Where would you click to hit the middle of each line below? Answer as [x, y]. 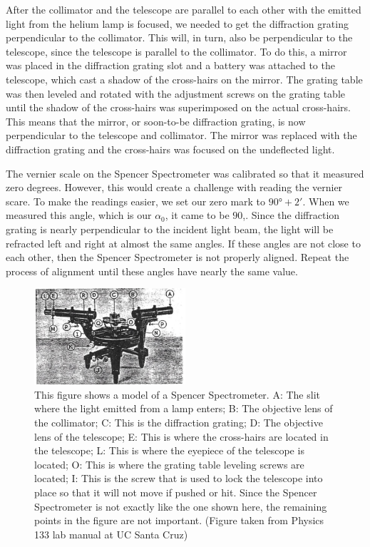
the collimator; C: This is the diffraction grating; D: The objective [179, 422]
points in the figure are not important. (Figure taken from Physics [179, 520]
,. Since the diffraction [291, 215]
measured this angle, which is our [79, 215]
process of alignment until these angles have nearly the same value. [152, 271]
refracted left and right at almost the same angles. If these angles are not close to [183, 243]
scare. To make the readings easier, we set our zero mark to [136, 201]
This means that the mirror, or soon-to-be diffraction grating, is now [156, 121]
